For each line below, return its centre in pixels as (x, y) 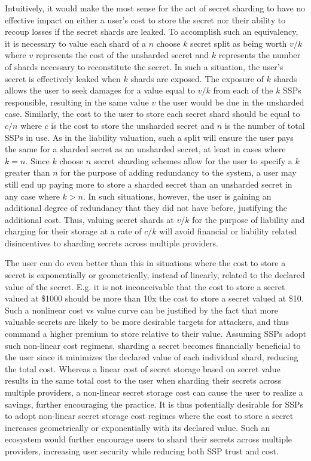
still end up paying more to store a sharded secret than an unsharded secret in (149, 184)
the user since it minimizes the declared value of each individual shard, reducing (152, 357)
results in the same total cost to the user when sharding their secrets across (143, 380)
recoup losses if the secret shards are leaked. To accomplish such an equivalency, (152, 31)
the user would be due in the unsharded (231, 102)
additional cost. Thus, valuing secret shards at (89, 219)
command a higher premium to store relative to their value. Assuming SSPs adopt (155, 334)
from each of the (243, 90)
